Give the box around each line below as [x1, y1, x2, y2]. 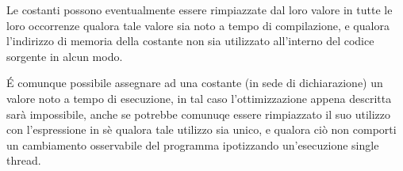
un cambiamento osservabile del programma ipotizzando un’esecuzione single [6, 136, 379, 153]
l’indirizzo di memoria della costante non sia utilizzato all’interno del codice [6, 32, 374, 49]
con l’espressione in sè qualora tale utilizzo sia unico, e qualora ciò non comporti [6, 121, 397, 138]
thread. [6, 152, 41, 169]
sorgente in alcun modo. [6, 47, 123, 64]
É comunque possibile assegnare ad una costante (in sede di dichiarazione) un [6, 74, 383, 91]
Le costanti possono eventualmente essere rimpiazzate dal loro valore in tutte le [6, 2, 393, 17]
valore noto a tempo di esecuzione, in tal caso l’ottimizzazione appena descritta [6, 89, 392, 106]
